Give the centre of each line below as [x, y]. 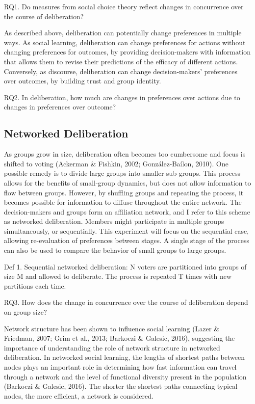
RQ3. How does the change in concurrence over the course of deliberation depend [126, 302]
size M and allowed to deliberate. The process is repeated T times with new [118, 276]
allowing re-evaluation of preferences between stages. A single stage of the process [127, 240]
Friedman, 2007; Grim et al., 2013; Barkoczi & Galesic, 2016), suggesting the [119, 338]
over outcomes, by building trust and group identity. [83, 81]
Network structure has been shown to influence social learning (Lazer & [112, 328]
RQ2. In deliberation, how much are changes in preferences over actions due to [122, 97]
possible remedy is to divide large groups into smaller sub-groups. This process [122, 173]
